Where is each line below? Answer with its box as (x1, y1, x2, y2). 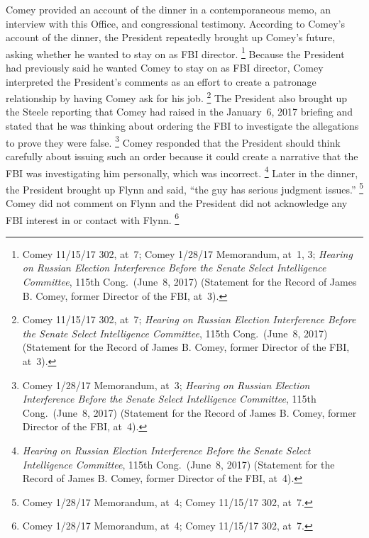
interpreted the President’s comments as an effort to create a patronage (6, 74, 316, 89)
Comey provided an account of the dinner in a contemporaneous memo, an (6, 2, 331, 16)
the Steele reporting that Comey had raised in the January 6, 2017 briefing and (6, 104, 353, 119)
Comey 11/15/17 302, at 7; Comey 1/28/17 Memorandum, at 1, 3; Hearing (22, 246, 353, 261)
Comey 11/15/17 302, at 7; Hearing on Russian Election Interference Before (22, 312, 356, 327)
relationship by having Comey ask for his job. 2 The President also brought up (6, 89, 348, 105)
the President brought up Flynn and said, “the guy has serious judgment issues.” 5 (6, 179, 363, 196)
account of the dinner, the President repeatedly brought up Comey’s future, (6, 30, 336, 45)
